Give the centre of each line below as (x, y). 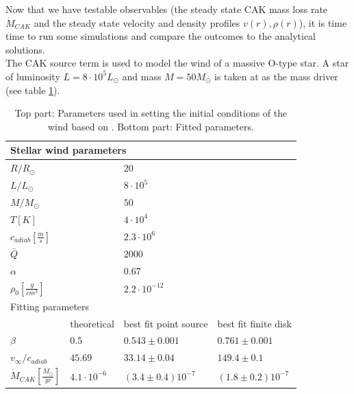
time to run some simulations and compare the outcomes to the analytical (161, 36)
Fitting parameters (50, 306)
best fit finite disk (254, 323)
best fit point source (166, 323)
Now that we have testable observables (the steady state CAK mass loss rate (167, 9)
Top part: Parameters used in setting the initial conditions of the (151, 113)
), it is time (323, 22)
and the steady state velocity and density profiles (137, 22)
